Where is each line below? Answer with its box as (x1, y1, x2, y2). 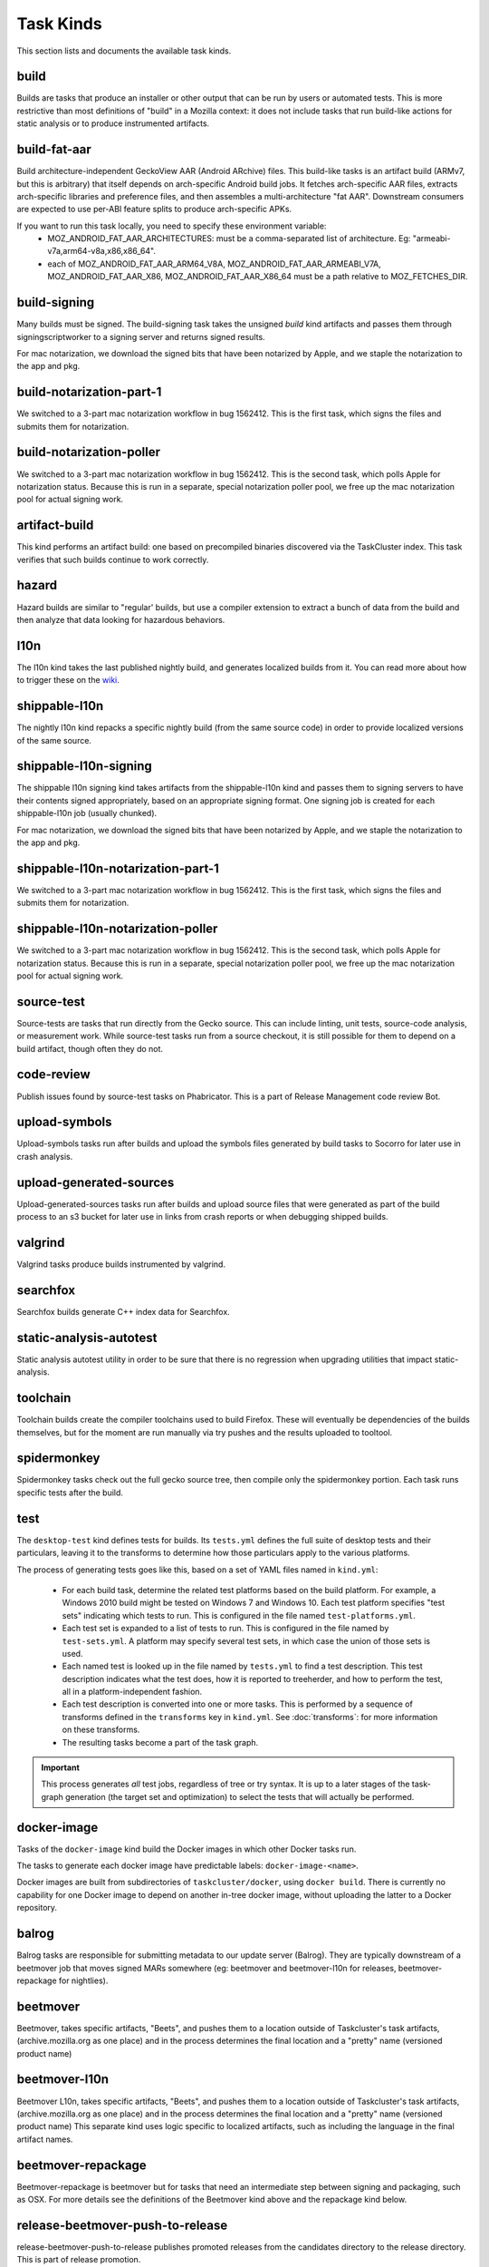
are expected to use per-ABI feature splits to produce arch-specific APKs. (16, 204, 292, 215)
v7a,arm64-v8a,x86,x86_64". (47, 246, 157, 257)
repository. (16, 1902, 58, 1913)
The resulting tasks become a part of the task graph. (62, 1737, 259, 1747)
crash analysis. (16, 1151, 73, 1162)
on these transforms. (62, 1724, 140, 1736)
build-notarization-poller (16, 444, 160, 460)
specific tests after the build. (16, 1487, 124, 1498)
